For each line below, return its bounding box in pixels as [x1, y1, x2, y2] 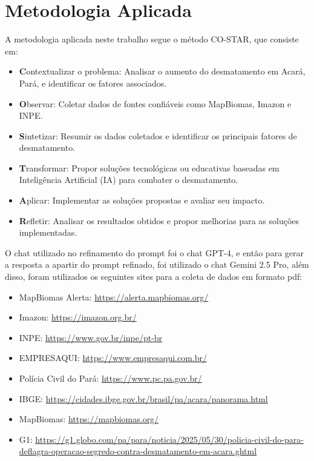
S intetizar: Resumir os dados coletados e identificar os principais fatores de [19, 129, 297, 142]
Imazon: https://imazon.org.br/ [19, 311, 137, 323]
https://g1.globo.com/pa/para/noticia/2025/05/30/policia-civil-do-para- [35, 433, 304, 445]
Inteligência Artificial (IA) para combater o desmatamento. [19, 173, 238, 186]
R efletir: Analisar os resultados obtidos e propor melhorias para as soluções [19, 214, 299, 227]
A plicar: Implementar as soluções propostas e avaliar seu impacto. [19, 194, 265, 207]
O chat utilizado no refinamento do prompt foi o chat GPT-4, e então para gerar [5, 246, 304, 259]
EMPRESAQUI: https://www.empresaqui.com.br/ [19, 351, 208, 364]
